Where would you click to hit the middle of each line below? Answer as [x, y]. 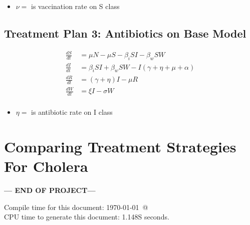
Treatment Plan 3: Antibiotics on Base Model [125, 33]
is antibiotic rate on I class [72, 112]
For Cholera [46, 166]
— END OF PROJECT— [50, 190]
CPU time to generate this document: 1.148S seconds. [87, 217]
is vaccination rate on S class [75, 6]
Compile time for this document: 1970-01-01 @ [76, 207]
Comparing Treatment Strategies [120, 147]
